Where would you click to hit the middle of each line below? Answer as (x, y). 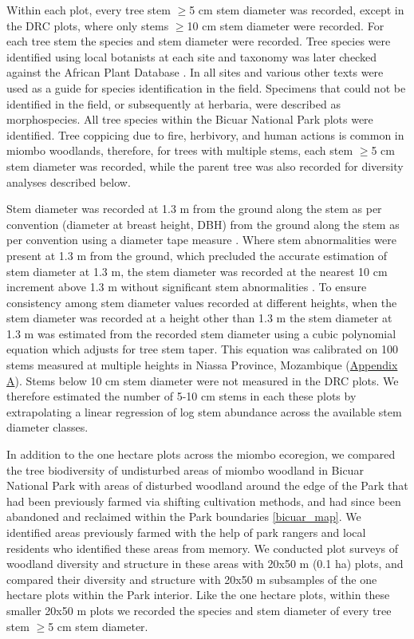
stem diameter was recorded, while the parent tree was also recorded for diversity (205, 166)
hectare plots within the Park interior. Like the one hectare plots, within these (198, 595)
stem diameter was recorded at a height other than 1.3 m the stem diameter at (199, 318)
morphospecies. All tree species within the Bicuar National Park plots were (190, 119)
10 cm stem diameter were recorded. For (286, 25)
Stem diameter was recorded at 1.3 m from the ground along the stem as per (194, 209)
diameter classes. (47, 427)
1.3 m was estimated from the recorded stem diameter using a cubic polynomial (201, 333)
